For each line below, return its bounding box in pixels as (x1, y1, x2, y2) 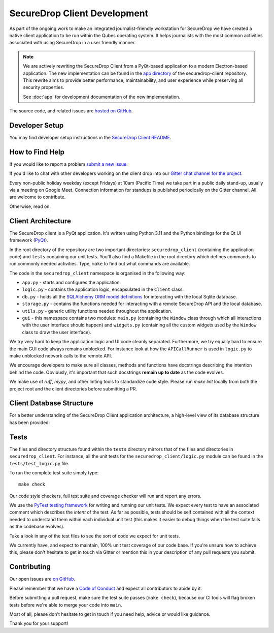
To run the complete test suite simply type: (9, 469, 99, 475)
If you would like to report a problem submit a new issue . (9, 161, 128, 167)
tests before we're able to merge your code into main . (9, 601, 122, 608)
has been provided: (9, 419, 50, 426)
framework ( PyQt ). (9, 237, 48, 244)
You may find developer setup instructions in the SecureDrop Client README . (9, 134, 172, 140)
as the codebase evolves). (9, 524, 64, 530)
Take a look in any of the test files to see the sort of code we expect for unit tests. (9, 533, 180, 539)
